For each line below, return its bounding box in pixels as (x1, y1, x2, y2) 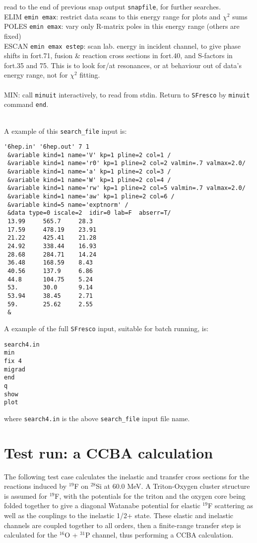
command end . (4, 99, 49, 109)
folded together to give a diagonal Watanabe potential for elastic (4, 500, 200, 511)
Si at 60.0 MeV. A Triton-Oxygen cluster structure (96, 481, 250, 491)
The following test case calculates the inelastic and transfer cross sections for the (4, 471, 249, 481)
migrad (4, 365, 25, 373)
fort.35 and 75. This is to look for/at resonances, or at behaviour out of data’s (4, 60, 242, 70)
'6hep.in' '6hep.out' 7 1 (4, 143, 89, 151)
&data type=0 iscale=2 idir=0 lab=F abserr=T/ (7, 209, 171, 217)
